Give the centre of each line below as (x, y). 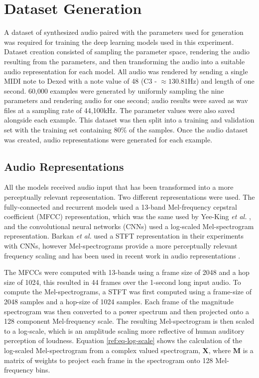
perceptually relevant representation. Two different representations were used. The (129, 197)
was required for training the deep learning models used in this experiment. (119, 42)
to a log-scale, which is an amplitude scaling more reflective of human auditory (124, 330)
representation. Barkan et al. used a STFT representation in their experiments (124, 236)
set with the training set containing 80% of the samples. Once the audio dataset (126, 130)
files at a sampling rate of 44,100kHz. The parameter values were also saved (120, 110)
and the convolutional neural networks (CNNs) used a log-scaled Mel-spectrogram (129, 226)
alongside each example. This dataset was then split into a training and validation (129, 120)
